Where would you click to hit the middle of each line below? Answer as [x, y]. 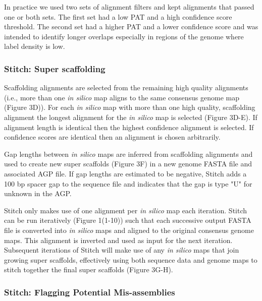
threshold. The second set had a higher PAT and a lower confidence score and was [131, 26]
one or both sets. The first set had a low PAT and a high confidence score [118, 16]
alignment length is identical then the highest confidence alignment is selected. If [129, 127]
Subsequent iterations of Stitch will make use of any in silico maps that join [122, 250]
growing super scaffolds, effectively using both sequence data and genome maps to [131, 259]
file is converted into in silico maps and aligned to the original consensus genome [129, 230]
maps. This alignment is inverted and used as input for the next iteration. [118, 240]
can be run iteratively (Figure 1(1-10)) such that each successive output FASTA [128, 220]
